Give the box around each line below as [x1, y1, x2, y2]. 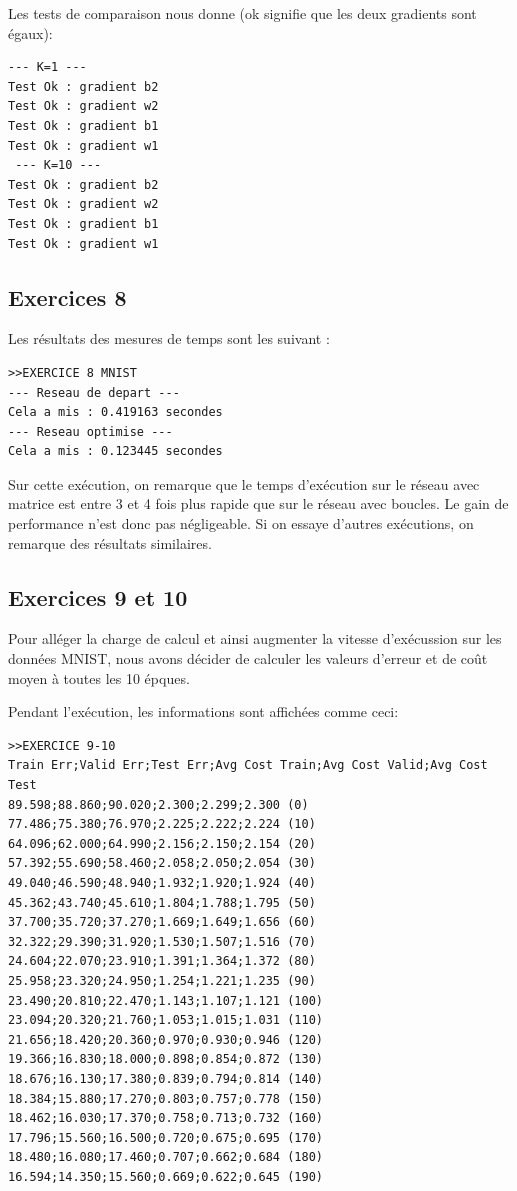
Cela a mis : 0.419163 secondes [8, 405, 223, 420]
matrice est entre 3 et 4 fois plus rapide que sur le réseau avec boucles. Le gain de [8, 493, 509, 514]
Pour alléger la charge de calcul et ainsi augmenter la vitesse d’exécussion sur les [8, 628, 502, 649]
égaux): [8, 22, 53, 43]
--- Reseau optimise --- [8, 424, 173, 439]
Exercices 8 [8, 281, 127, 312]
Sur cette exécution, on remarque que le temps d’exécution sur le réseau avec [8, 473, 480, 494]
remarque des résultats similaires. [8, 532, 212, 553]
